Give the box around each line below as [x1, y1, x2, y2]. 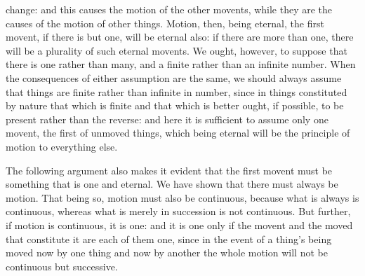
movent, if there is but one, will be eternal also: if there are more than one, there [6, 29, 354, 44]
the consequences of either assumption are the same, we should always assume [6, 70, 342, 85]
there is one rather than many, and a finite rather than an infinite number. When [6, 57, 356, 71]
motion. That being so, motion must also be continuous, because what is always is [6, 190, 359, 205]
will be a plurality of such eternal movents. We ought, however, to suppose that [6, 43, 347, 57]
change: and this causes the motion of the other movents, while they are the [6, 2, 333, 16]
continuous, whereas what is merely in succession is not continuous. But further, [6, 204, 351, 219]
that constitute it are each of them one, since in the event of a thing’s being [6, 231, 332, 246]
